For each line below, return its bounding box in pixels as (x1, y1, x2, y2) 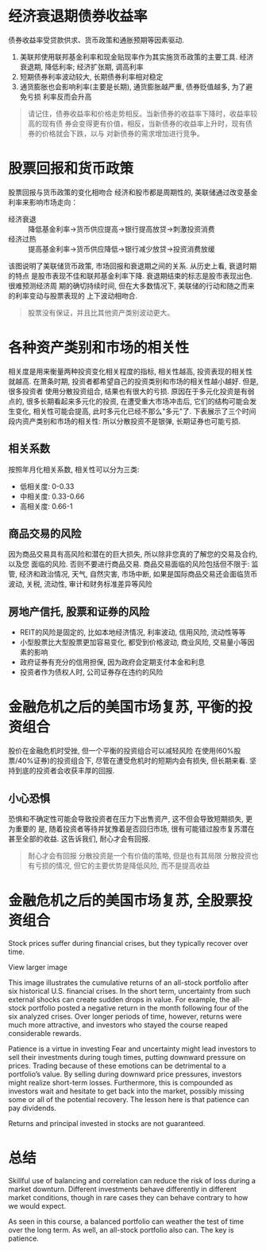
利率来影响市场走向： (8, 197, 78, 207)
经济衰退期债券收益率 (8, 7, 148, 25)
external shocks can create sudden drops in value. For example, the (8, 995, 230, 1004)
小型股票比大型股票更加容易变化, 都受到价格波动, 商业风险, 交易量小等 (19, 638, 248, 647)
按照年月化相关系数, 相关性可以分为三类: (8, 464, 141, 474)
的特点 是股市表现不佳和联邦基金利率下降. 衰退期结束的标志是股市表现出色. (8, 271, 253, 280)
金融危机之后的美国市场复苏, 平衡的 (8, 698, 239, 717)
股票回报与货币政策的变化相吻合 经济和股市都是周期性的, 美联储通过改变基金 (8, 187, 258, 197)
